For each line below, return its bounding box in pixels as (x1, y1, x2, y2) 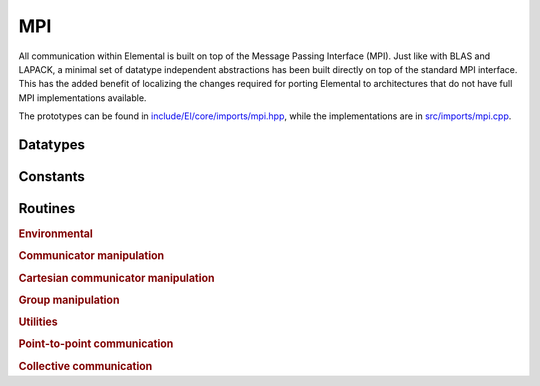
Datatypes (18, 136, 85, 153)
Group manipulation (18, 293, 120, 307)
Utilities (18, 315, 59, 329)
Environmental (18, 227, 94, 241)
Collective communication (18, 359, 153, 373)
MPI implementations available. (18, 91, 147, 104)
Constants (18, 168, 85, 185)
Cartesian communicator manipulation (18, 271, 215, 285)
